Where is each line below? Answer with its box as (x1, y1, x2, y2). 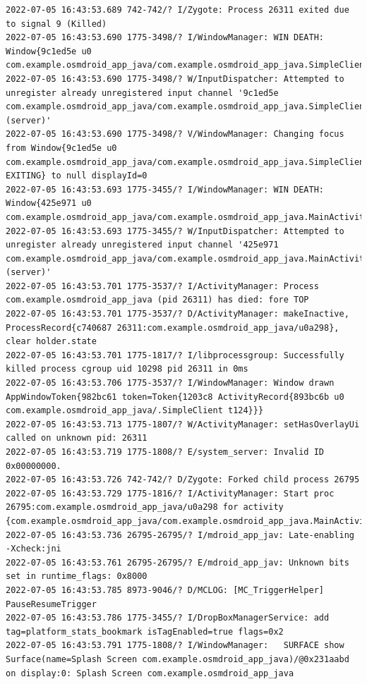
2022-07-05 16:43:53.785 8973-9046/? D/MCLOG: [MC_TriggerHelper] (6, 585, 325, 595)
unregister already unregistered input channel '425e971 (6, 240, 279, 250)
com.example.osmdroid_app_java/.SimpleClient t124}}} (6, 405, 264, 416)
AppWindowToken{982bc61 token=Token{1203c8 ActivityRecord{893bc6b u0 (6, 391, 344, 402)
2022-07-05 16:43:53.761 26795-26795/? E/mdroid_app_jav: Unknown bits (6, 557, 349, 568)
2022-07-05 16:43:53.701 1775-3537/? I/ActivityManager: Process (6, 281, 319, 291)
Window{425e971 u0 (6, 198, 92, 209)
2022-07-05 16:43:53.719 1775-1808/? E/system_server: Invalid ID (6, 447, 325, 457)
